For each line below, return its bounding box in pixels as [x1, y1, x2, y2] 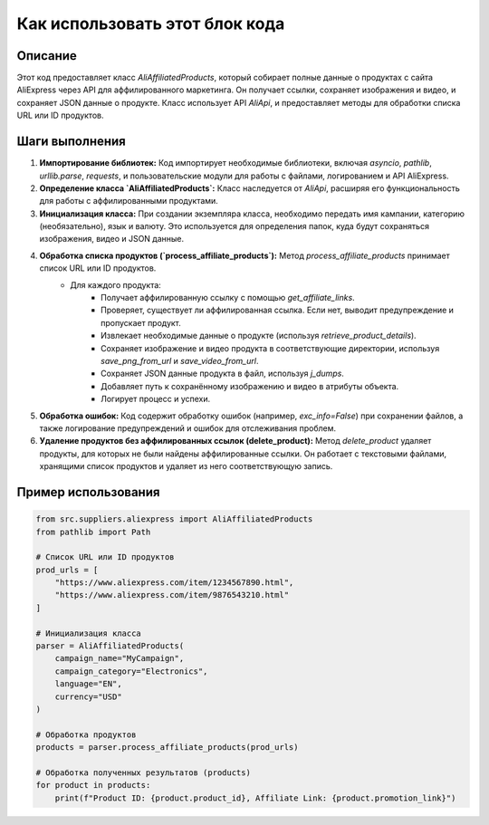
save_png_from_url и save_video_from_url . [101, 356, 259, 366]
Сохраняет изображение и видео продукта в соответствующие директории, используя [101, 342, 440, 353]
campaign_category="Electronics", [54, 666, 208, 676]
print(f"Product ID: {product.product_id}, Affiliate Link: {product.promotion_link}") [54, 792, 456, 803]
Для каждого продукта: [70, 279, 162, 290]
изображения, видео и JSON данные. [39, 234, 185, 245]
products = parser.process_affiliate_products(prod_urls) [35, 743, 299, 753]
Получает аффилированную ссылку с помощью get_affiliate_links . [101, 293, 355, 303]
